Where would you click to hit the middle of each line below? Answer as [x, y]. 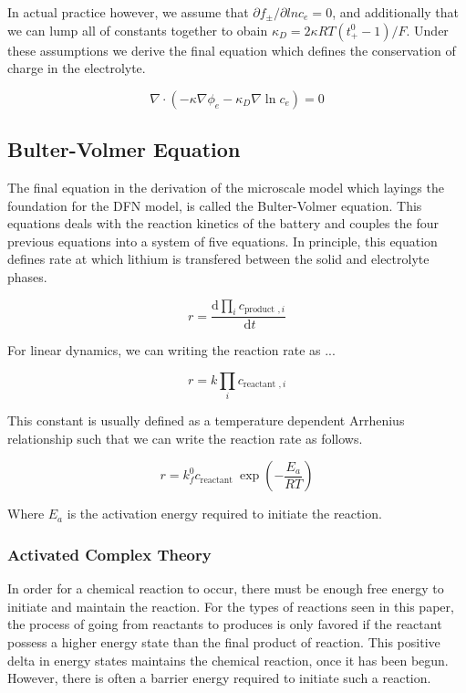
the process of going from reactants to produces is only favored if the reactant [225, 624]
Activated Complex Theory [109, 554]
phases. [27, 276]
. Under [427, 30]
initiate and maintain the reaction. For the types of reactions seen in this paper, [231, 606]
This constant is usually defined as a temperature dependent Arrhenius [206, 420]
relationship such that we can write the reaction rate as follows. [185, 438]
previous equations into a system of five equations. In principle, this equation [223, 241]
